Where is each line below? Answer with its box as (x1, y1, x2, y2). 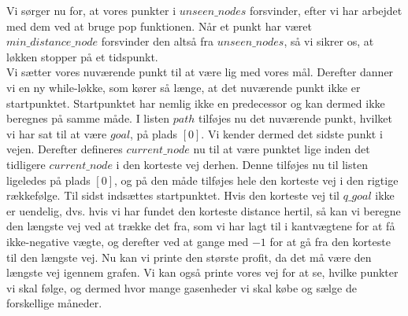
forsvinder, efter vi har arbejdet (250, 2, 402, 18)
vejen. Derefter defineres (6, 141, 123, 157)
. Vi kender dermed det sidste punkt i (201, 125, 383, 141)
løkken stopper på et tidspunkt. (6, 48, 158, 64)
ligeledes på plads (6, 171, 91, 188)
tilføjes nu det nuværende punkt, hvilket (198, 110, 392, 127)
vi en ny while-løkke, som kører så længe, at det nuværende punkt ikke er (6, 79, 361, 95)
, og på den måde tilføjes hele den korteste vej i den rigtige (114, 171, 399, 188)
